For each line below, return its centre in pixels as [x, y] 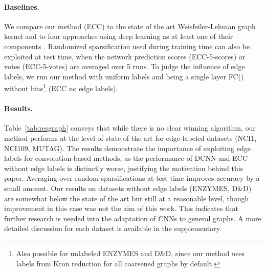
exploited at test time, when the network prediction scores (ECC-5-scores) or [125, 56]
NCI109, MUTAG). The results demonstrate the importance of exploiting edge [127, 148]
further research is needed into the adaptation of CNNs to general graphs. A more [133, 218]
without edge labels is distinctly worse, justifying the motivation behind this [124, 168]
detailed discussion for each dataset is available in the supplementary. [113, 228]
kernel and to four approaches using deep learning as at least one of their [119, 36]
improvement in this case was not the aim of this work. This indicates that [121, 208]
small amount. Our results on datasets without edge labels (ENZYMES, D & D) [128, 188]
